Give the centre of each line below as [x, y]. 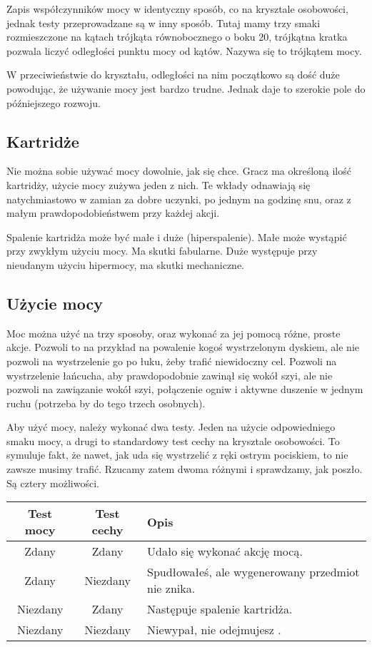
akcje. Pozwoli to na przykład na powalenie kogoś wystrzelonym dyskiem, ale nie [183, 347]
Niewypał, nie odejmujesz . [214, 630]
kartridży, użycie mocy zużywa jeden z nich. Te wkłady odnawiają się [159, 184]
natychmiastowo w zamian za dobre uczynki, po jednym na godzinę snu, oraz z [179, 199]
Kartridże [43, 141]
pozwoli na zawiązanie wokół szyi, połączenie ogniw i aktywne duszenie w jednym [185, 389]
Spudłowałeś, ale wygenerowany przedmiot [253, 572]
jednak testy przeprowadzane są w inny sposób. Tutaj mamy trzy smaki [164, 22]
